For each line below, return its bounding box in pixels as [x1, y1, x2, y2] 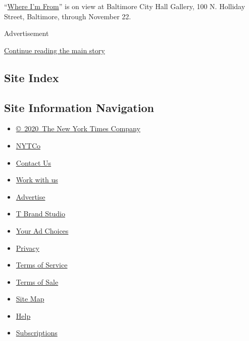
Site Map [16, 293, 44, 304]
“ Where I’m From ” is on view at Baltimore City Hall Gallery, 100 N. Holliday [4, 1, 245, 11]
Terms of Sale [16, 276, 59, 287]
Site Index [4, 69, 59, 85]
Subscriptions [16, 327, 58, 338]
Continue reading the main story [4, 45, 105, 55]
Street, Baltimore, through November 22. [4, 11, 131, 21]
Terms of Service [16, 259, 68, 270]
